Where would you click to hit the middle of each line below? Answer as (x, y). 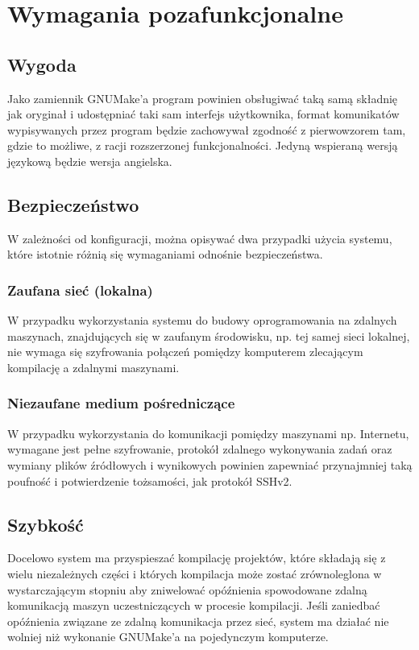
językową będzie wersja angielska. (90, 161)
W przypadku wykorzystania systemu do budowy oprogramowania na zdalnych (202, 320)
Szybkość (46, 524)
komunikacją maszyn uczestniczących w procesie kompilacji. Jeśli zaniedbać (194, 605)
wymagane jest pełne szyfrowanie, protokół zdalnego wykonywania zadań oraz (200, 449)
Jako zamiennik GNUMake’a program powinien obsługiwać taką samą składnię (203, 98)
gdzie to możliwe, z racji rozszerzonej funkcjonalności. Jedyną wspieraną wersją (203, 145)
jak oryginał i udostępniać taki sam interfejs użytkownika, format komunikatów (203, 114)
